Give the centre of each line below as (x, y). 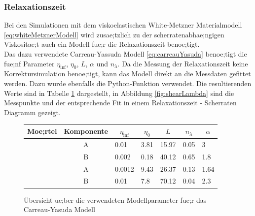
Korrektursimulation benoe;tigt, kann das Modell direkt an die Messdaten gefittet (127, 74)
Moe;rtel (42, 131)
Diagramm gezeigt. (32, 112)
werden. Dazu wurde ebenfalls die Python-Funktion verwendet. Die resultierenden (128, 83)
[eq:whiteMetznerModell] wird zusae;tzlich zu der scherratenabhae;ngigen (114, 34)
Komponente (86, 131)
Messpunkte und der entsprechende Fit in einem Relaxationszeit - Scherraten (120, 103)
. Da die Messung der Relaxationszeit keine (183, 63)
